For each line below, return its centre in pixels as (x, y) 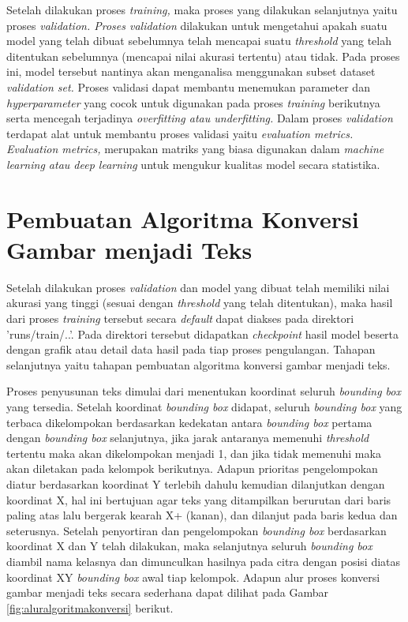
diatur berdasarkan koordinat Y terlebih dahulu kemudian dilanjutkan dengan (196, 483)
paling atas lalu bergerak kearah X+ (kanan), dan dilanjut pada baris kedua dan (202, 515)
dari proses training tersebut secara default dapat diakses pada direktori (180, 318)
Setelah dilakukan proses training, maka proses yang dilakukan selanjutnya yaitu (202, 9)
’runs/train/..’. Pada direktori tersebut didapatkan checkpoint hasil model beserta (203, 333)
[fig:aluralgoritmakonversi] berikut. (90, 607)
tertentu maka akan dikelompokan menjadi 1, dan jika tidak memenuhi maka (194, 453)
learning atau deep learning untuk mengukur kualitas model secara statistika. (193, 164)
